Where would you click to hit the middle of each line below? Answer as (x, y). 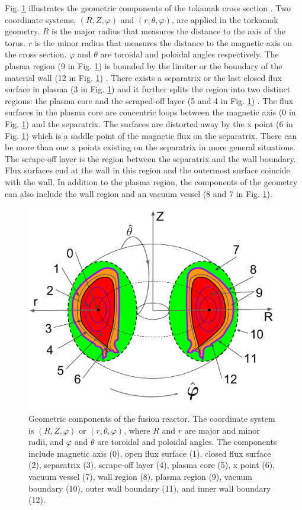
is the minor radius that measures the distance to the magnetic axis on (163, 42)
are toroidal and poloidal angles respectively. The (189, 54)
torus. (15, 42)
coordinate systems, (41, 19)
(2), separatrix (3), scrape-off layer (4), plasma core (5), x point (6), (152, 465)
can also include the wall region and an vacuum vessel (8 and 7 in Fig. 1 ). (139, 193)
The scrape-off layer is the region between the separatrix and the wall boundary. (150, 158)
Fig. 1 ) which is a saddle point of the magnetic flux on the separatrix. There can (151, 135)
